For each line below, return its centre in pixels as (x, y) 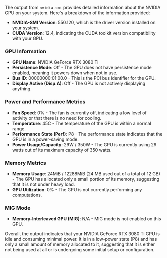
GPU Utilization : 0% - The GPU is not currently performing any (77, 189)
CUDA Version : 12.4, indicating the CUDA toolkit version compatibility (84, 33)
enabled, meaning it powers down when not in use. (65, 73)
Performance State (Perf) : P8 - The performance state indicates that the (87, 134)
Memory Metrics (26, 163)
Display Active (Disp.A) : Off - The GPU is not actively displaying (79, 83)
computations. (27, 195)
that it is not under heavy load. (44, 184)
